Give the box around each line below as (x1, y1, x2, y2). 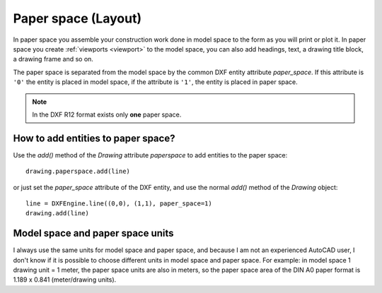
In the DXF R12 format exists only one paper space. (32, 110, 182, 119)
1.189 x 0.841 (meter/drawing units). (13, 275, 117, 284)
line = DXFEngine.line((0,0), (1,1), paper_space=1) (25, 199, 212, 208)
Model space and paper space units (13, 227, 174, 239)
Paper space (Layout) (13, 11, 141, 26)
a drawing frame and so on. (13, 55, 93, 64)
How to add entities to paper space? (13, 132, 175, 144)
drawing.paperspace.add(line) (25, 167, 131, 176)
